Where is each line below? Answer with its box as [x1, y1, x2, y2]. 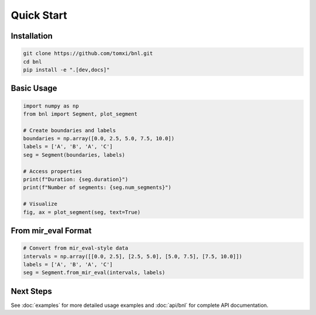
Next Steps [11, 286, 52, 296]
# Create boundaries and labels [23, 127, 116, 134]
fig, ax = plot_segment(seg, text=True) [23, 209, 140, 216]
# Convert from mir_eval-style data [23, 245, 129, 251]
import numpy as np [23, 102, 79, 109]
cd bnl [23, 58, 42, 65]
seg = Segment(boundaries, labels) [23, 151, 125, 158]
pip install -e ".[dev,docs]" [23, 66, 110, 73]
